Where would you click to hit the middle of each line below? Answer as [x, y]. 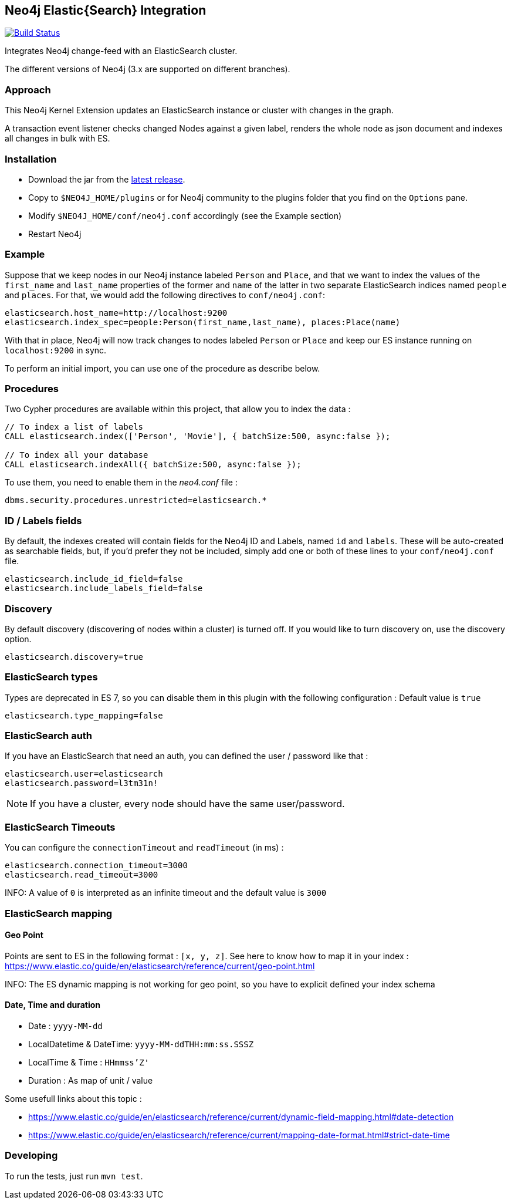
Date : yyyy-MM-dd [65, 1026]
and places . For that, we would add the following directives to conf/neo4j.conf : [165, 295]
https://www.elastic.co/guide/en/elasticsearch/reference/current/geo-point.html [160, 966]
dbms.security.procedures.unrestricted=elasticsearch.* [136, 500]
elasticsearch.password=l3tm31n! [82, 783]
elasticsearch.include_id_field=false [94, 579]
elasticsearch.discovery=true [74, 657]
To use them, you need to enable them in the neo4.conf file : [121, 483]
